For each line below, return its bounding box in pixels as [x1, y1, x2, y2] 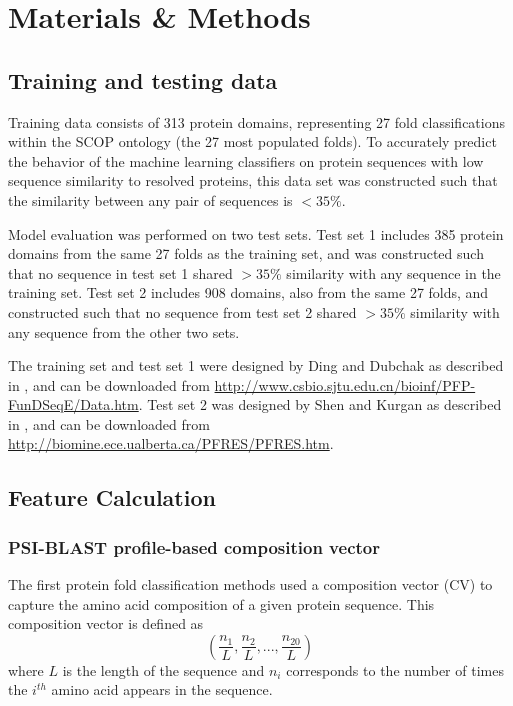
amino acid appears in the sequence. [51, 679, 273, 700]
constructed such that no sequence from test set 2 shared [8, 301, 357, 322]
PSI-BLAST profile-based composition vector [8, 534, 380, 559]
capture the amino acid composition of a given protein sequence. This [8, 593, 435, 614]
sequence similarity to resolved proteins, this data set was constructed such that [8, 170, 498, 191]
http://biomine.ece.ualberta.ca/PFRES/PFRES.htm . [8, 433, 334, 454]
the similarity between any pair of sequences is [8, 189, 293, 210]
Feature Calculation [8, 482, 216, 513]
